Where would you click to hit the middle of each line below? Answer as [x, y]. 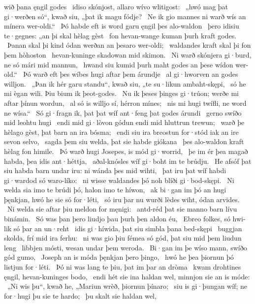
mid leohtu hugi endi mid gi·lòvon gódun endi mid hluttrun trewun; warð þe [124, 122]
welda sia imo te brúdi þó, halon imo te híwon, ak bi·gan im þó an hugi [115, 190]
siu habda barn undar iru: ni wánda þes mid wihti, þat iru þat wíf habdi [115, 170]
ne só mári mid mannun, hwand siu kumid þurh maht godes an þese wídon [119, 64]
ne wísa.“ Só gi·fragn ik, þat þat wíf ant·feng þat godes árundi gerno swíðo [123, 112]
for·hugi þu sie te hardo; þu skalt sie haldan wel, [80, 295]
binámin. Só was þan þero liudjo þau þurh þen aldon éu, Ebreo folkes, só [117, 219]
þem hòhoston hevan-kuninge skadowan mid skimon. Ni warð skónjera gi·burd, [128, 54]
